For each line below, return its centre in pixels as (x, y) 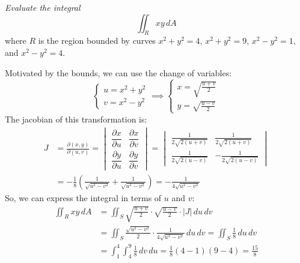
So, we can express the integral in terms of (83, 197)
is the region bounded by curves (97, 41)
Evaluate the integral (43, 7)
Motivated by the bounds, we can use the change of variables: (118, 72)
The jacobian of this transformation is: (76, 119)
